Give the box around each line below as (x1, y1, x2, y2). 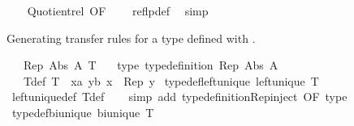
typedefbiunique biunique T (11, 103, 154, 120)
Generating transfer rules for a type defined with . (6, 29, 256, 46)
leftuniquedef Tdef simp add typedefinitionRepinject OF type (11, 88, 348, 105)
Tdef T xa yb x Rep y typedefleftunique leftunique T (23, 72, 319, 89)
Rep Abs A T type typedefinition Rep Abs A (23, 57, 278, 73)
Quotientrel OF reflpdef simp (27, 2, 209, 19)
